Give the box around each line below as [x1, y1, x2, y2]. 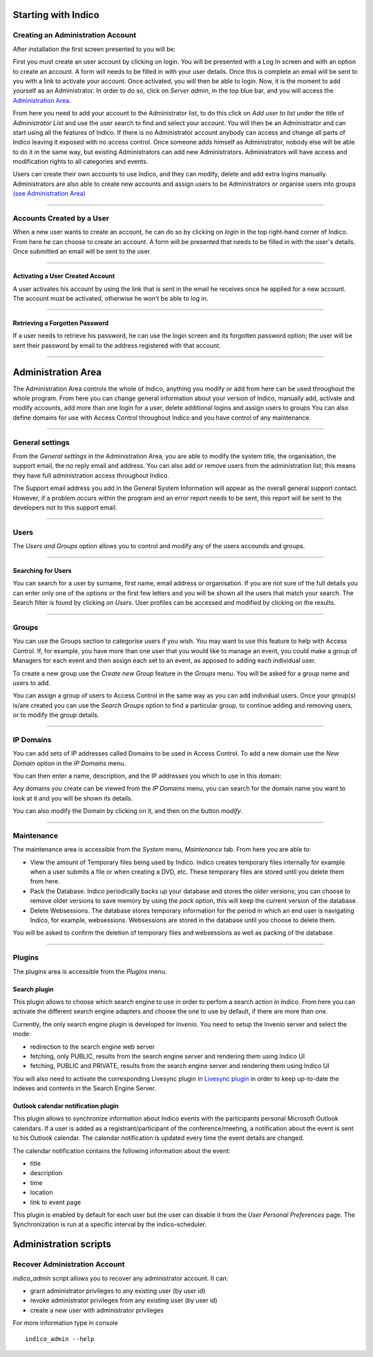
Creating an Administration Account [12, 30, 137, 40]
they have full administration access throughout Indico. [12, 471, 169, 480]
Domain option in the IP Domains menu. [12, 759, 126, 767]
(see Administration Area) [12, 189, 86, 198]
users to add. [12, 678, 51, 687]
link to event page [30, 1198, 82, 1206]
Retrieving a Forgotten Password [12, 319, 109, 327]
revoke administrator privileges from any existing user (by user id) [30, 1296, 218, 1304]
